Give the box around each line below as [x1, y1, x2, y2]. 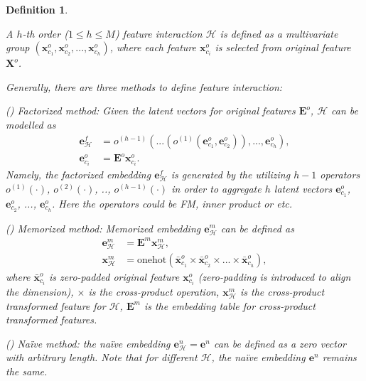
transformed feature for [6, 298, 106, 313]
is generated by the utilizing [171, 167, 291, 182]
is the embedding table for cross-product [144, 298, 316, 313]
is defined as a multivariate [220, 26, 338, 41]
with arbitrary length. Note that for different [6, 350, 198, 365]
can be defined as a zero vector [213, 336, 346, 350]
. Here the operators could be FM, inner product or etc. [52, 195, 293, 210]
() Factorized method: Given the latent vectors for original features [6, 103, 296, 118]
